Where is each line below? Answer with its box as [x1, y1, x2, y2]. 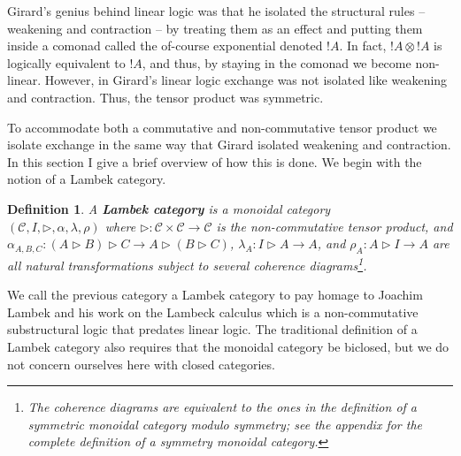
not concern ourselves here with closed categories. [7, 354, 275, 373]
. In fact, [339, 36, 387, 55]
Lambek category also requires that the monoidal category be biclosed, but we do [7, 337, 449, 355]
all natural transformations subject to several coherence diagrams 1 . [7, 253, 367, 274]
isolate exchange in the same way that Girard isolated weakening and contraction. [7, 135, 451, 154]
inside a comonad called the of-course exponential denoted [7, 36, 323, 55]
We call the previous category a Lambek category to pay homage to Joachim [7, 285, 423, 304]
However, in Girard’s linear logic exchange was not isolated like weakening [44, 71, 448, 89]
